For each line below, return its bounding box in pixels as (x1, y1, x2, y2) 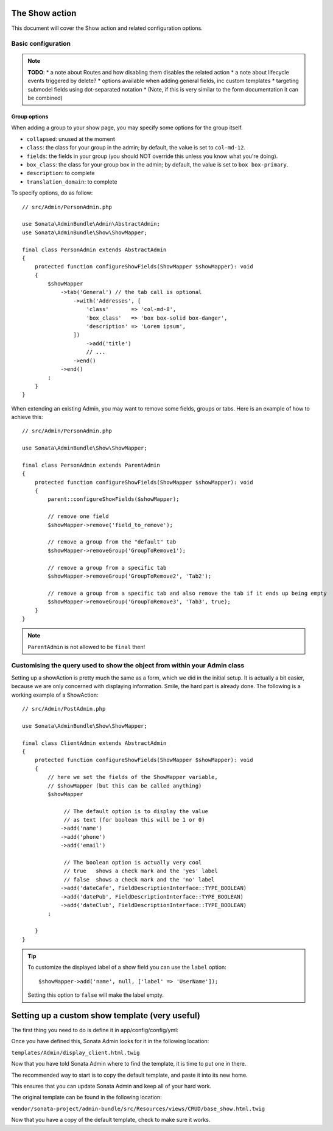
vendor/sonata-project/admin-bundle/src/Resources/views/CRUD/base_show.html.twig (11, 1105, 265, 1112)
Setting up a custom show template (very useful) (11, 1010, 200, 1021)
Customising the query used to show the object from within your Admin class (11, 661, 245, 670)
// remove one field (47, 513, 109, 520)
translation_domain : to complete (26, 178, 117, 185)
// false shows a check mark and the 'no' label (63, 876, 215, 883)
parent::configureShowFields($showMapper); (47, 496, 180, 503)
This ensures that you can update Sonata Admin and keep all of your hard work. (11, 1082, 212, 1090)
